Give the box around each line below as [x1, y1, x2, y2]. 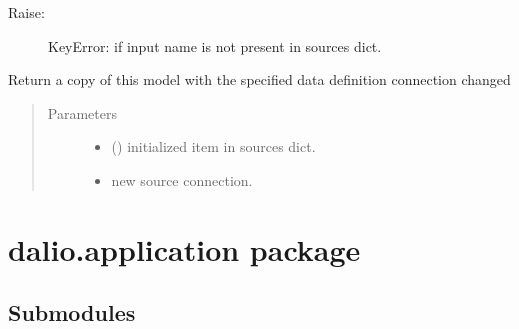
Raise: [8, 2, 45, 22]
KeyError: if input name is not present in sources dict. [48, 35, 382, 56]
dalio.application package [8, 228, 361, 269]
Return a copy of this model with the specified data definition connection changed [8, 69, 511, 90]
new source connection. [111, 169, 253, 190]
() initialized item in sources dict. [111, 136, 316, 157]
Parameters [47, 102, 117, 123]
